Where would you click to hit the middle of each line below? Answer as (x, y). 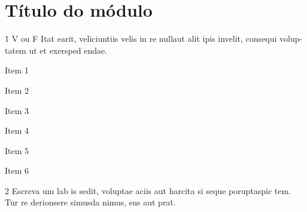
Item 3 (17, 110)
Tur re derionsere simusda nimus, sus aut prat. (90, 202)
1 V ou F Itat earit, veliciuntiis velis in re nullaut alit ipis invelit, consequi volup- (154, 39)
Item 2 (17, 90)
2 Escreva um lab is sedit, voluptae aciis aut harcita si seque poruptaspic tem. (148, 190)
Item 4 (17, 130)
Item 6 (17, 170)
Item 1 (17, 70)
